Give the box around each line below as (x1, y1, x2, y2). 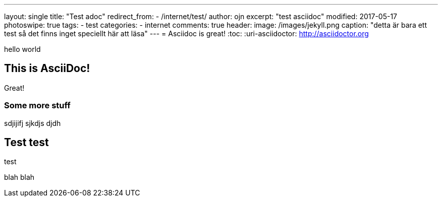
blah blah (4, 173, 35, 182)
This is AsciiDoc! (4, 62, 90, 75)
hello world (4, 45, 41, 53)
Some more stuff (4, 100, 71, 111)
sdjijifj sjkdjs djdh (4, 118, 61, 127)
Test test (4, 136, 49, 149)
